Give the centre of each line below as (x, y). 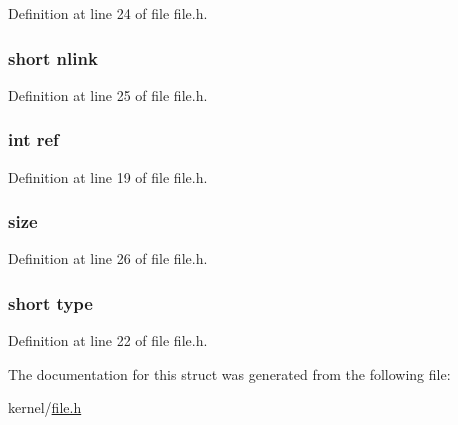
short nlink (53, 57)
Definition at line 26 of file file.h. (108, 258)
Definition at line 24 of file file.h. (108, 13)
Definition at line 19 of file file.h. (108, 176)
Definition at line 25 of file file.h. (108, 94)
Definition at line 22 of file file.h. (108, 340)
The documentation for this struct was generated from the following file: (229, 373)
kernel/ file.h (45, 407)
